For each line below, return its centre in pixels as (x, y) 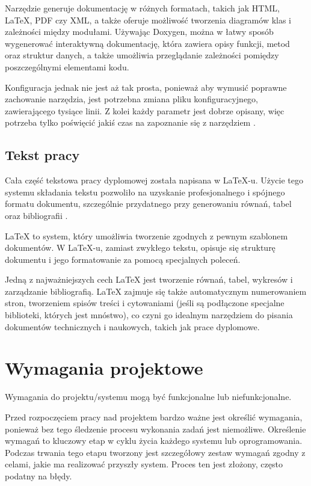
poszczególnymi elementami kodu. (67, 66)
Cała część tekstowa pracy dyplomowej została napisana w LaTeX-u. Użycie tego (154, 180)
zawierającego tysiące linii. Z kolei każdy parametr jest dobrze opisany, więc (145, 110)
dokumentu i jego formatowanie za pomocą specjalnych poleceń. (123, 259)
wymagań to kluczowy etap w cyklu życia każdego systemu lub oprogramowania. (154, 441)
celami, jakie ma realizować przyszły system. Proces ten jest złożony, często (144, 464)
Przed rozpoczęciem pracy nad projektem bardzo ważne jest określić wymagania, (154, 417)
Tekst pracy (42, 155)
